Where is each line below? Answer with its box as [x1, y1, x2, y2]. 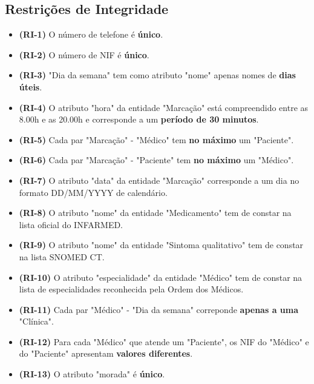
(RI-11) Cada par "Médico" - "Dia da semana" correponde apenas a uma [19, 303, 299, 315]
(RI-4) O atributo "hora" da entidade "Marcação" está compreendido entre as [19, 101, 309, 113]
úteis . [19, 80, 42, 93]
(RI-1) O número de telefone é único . [19, 28, 163, 41]
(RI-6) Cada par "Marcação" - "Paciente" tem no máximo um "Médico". [19, 153, 294, 166]
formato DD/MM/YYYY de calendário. [19, 186, 168, 198]
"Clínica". [19, 315, 54, 328]
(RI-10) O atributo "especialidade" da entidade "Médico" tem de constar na [19, 271, 303, 283]
